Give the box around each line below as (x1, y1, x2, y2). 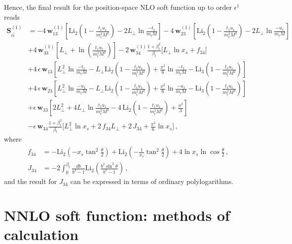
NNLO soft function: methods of (4, 205, 230, 225)
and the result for (4, 176, 57, 186)
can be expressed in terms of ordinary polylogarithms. (70, 176, 234, 186)
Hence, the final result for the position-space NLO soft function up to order (4, 2, 232, 12)
